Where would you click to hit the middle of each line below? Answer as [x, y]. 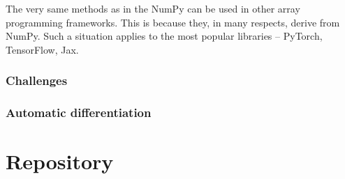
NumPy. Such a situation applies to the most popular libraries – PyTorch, [164, 36]
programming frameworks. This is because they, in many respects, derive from [173, 22]
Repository [60, 161]
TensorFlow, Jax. [42, 49]
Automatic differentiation [79, 112]
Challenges [37, 80]
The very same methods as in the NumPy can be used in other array [153, 8]
